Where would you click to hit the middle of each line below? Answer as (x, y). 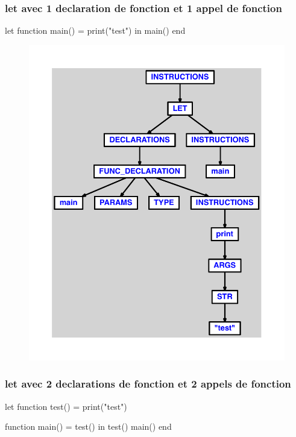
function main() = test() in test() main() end (88, 426)
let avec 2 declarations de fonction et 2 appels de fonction (148, 384)
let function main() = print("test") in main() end (95, 30)
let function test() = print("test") (66, 406)
